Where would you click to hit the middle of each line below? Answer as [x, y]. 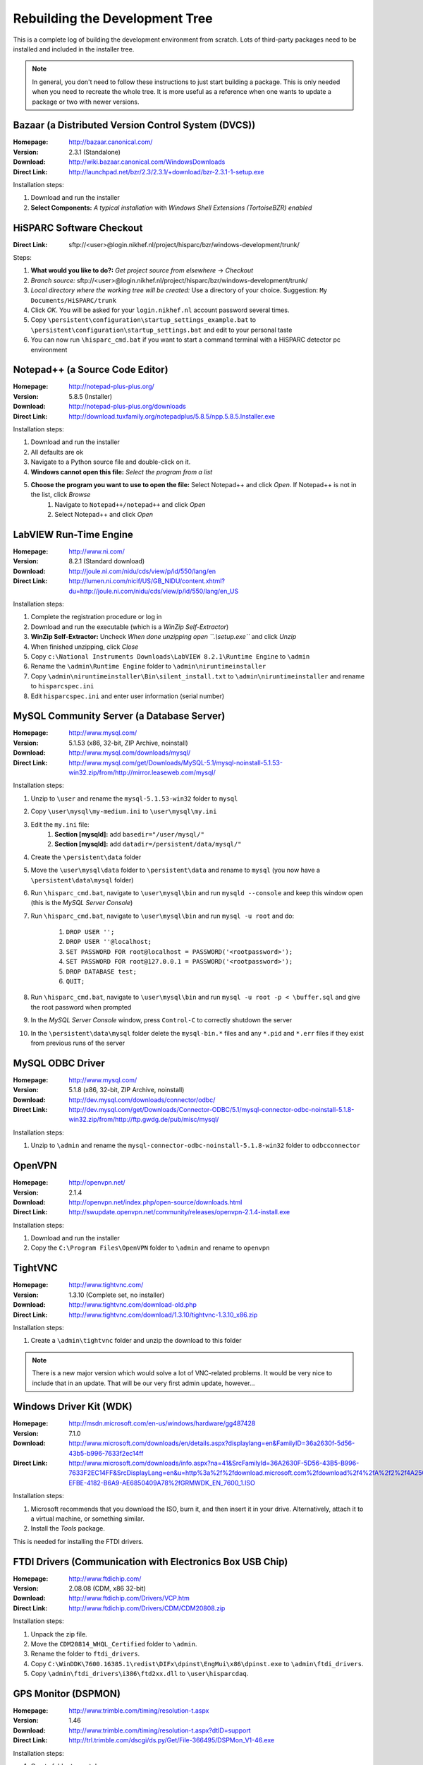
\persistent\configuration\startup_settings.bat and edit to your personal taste [161, 330]
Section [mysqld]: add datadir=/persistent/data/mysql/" [148, 844]
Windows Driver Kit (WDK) [73, 1407]
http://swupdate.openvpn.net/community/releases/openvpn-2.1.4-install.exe [179, 1212]
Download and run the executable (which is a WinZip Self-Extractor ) [130, 627]
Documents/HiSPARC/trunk [73, 300]
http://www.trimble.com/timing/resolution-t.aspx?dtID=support [160, 1730]
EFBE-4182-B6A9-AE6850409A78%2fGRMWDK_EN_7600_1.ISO [162, 1483]
